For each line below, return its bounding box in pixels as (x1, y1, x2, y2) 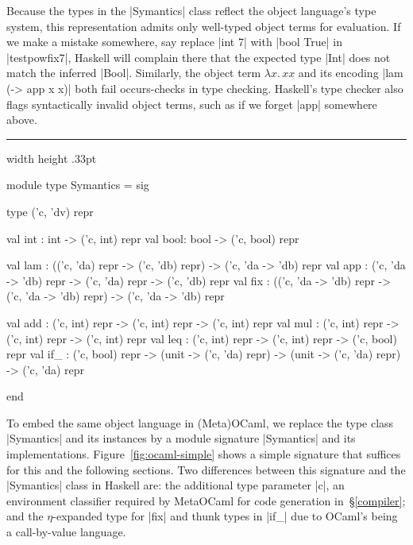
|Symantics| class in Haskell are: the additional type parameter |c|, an (6, 477, 345, 493)
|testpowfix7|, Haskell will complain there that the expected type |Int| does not (6, 48, 391, 65)
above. (6, 111, 37, 128)
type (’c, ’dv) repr (6, 203, 94, 219)
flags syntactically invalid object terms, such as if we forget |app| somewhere (6, 95, 377, 112)
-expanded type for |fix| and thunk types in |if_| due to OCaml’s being (52, 508, 398, 524)
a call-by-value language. (6, 524, 126, 540)
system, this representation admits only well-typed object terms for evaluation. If (6, 17, 401, 34)
